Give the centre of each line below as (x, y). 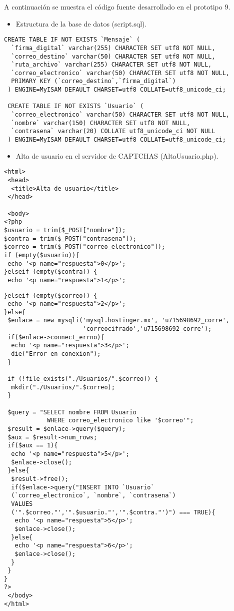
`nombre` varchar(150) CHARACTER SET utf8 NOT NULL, (101, 123)
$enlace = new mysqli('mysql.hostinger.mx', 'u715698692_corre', (119, 321)
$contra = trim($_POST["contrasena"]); (70, 238)
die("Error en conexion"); (56, 354)
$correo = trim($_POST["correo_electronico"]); (85, 247)
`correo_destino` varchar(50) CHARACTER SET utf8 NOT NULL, (113, 56)
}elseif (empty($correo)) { (51, 295)
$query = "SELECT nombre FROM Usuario (72, 412)
